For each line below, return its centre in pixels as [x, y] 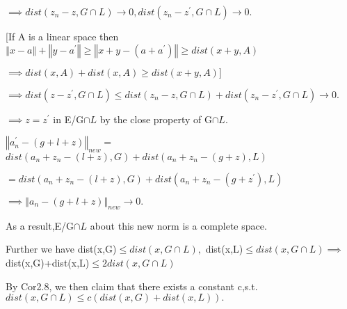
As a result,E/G [40, 225]
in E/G [68, 119]
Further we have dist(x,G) [61, 249]
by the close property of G [156, 119]
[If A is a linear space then [62, 36]
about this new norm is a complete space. [178, 225]
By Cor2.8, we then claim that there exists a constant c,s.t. [132, 286]
